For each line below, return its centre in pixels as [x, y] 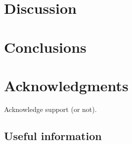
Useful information [53, 135]
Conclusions [45, 47]
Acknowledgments [66, 85]
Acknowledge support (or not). [50, 109]
